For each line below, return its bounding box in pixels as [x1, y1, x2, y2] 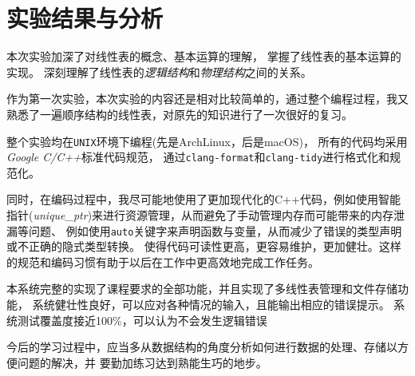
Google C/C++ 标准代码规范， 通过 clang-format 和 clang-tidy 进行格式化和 [6, 148, 390, 165]
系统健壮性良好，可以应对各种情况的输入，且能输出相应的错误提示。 [32, 296, 390, 313]
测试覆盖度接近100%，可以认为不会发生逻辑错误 [17, 311, 267, 328]
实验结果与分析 [6, 2, 164, 34]
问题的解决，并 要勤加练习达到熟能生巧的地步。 [17, 354, 267, 370]
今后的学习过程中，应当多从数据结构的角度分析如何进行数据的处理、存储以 [6, 338, 397, 355]
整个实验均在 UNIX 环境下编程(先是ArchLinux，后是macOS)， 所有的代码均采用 [6, 133, 408, 149]
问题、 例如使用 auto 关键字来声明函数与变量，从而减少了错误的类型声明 [28, 222, 402, 239]
